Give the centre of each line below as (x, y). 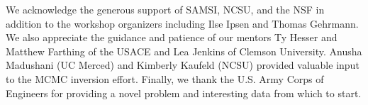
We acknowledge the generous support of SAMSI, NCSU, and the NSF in (165, 9)
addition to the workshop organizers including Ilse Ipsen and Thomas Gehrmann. (182, 23)
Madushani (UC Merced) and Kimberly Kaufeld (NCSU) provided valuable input (183, 65)
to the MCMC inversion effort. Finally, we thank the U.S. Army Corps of (165, 78)
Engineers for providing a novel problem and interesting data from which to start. (184, 93)
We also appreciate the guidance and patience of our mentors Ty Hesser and (172, 37)
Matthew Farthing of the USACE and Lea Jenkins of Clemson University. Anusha (184, 51)
